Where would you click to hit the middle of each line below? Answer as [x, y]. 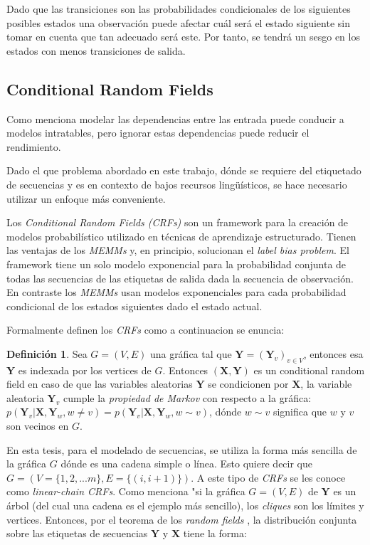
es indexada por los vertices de [85, 370]
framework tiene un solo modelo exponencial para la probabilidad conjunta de [176, 264]
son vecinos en [38, 426]
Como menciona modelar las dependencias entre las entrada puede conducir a [175, 118]
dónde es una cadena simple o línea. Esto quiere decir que [186, 464]
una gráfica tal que [191, 353]
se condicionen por [248, 384]
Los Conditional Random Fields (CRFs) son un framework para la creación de [178, 222]
